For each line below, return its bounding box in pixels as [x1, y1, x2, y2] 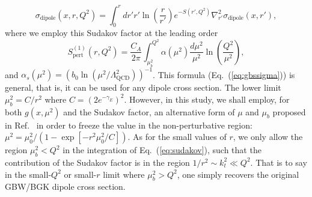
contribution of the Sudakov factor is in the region [5, 156, 190, 168]
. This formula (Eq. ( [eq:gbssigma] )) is [153, 68, 295, 80]
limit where [103, 168, 145, 180]
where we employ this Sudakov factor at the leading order [5, 26, 218, 39]
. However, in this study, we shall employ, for [124, 92, 290, 105]
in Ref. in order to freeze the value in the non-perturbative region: [5, 118, 252, 131]
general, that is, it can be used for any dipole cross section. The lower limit [5, 81, 281, 94]
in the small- [5, 168, 52, 180]
